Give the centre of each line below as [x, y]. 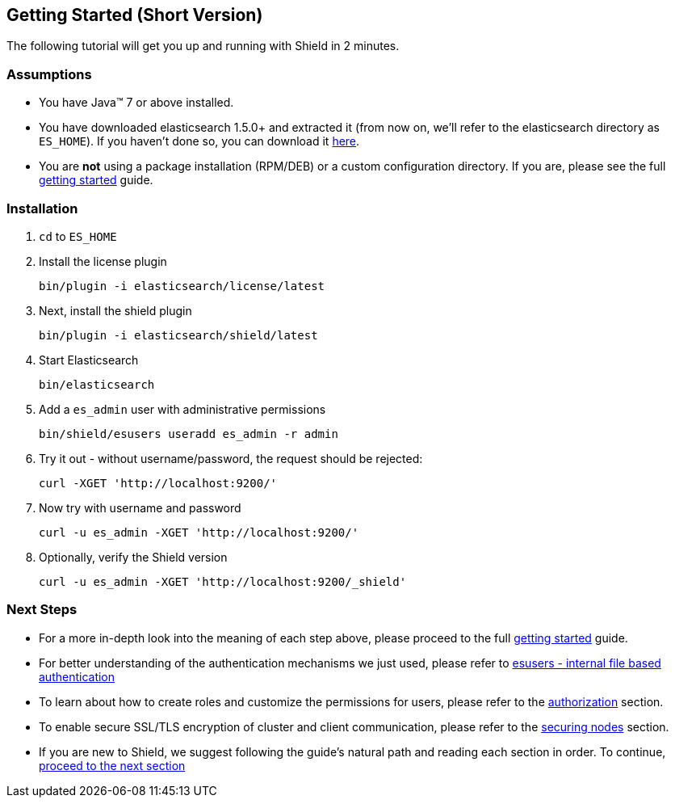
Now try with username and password [140, 507]
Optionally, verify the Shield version [133, 557]
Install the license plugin [103, 261]
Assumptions [49, 74]
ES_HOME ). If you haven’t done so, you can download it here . [199, 141]
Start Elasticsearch [89, 360]
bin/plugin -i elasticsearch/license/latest [182, 286]
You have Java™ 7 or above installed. [136, 103]
